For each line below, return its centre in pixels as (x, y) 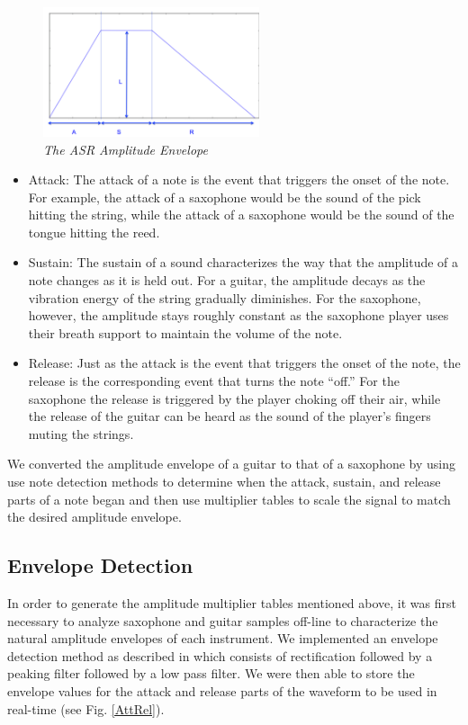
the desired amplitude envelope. (94, 517)
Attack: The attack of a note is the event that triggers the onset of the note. (239, 179)
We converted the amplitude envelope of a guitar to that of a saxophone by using (232, 464)
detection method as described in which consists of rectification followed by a (220, 655)
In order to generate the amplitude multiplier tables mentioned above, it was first (232, 602)
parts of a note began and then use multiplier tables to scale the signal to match (229, 499)
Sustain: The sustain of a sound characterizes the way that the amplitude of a (243, 262)
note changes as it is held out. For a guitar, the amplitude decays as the (227, 280)
